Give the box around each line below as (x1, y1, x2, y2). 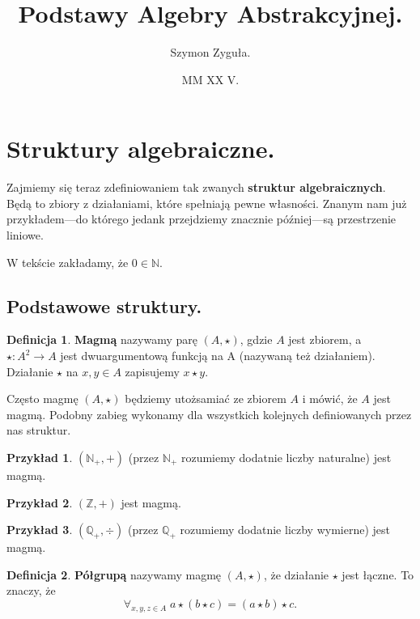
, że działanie (263, 566, 329, 583)
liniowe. (6, 227, 44, 244)
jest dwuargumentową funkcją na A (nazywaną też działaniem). (60, 347, 375, 364)
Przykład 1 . (6, 448, 73, 465)
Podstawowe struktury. (6, 293, 202, 318)
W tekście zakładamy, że (6, 253, 129, 270)
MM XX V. (181, 70, 240, 87)
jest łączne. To (342, 566, 414, 583)
